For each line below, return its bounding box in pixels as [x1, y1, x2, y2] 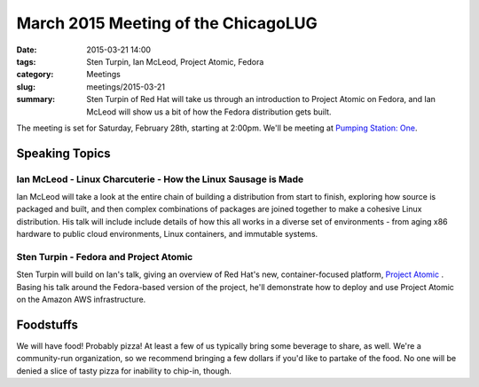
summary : [16, 94, 56, 105]
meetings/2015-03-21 [86, 81, 166, 92]
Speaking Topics [16, 146, 111, 161]
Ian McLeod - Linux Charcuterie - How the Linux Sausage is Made [16, 173, 304, 186]
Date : [16, 44, 37, 55]
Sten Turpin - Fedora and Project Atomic [16, 250, 193, 263]
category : [16, 69, 54, 80]
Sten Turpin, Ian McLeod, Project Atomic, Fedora [86, 56, 264, 67]
